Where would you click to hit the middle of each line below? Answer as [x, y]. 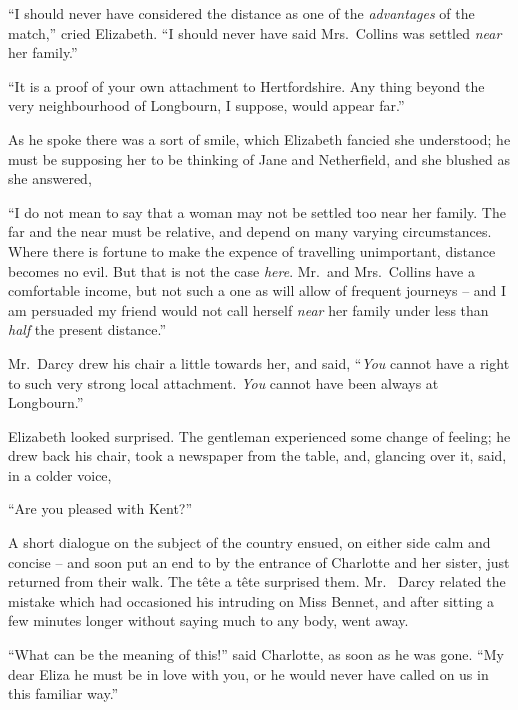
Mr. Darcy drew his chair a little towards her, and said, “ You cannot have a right [259, 362]
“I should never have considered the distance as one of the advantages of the [241, 13]
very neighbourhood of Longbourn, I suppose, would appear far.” [206, 105]
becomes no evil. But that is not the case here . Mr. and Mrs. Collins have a [241, 270]
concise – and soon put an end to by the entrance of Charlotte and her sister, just [259, 561]
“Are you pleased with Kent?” [100, 508]
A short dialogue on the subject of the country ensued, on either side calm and [249, 542]
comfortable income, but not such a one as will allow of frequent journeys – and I [257, 290]
